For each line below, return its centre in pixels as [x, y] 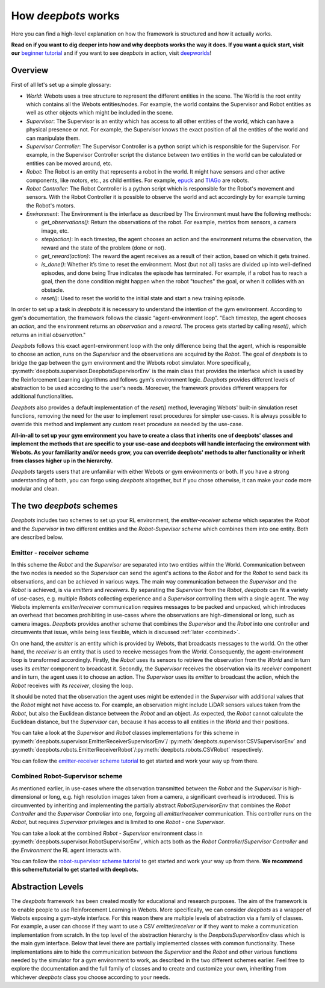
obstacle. [53, 290]
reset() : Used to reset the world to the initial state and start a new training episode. [144, 298]
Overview [30, 70]
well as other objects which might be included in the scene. [100, 113]
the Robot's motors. [51, 206]
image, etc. [55, 231]
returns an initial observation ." [48, 335]
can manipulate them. [53, 138]
